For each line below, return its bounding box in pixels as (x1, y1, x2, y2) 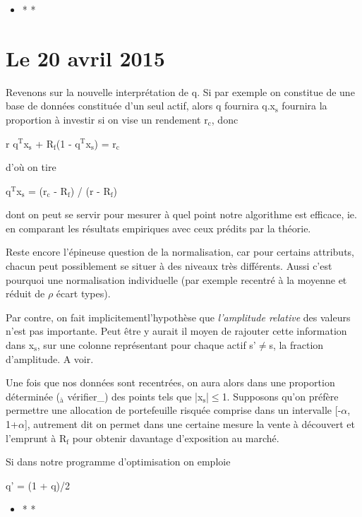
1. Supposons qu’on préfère (222, 388, 339, 403)
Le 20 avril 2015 (6, 43, 165, 72)
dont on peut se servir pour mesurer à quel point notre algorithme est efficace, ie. (6, 207, 357, 222)
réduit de (6, 286, 45, 301)
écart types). (56, 286, 111, 301)
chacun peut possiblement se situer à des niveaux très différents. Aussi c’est (6, 258, 332, 273)
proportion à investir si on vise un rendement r (6, 112, 208, 126)
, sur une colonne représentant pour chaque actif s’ (37, 338, 256, 352)
